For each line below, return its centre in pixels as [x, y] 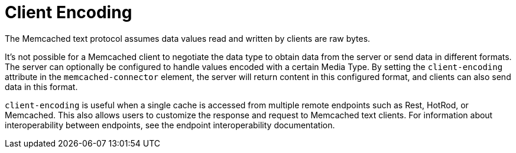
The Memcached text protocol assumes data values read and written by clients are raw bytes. [188, 38]
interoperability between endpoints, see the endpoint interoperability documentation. [170, 125]
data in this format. [41, 87]
